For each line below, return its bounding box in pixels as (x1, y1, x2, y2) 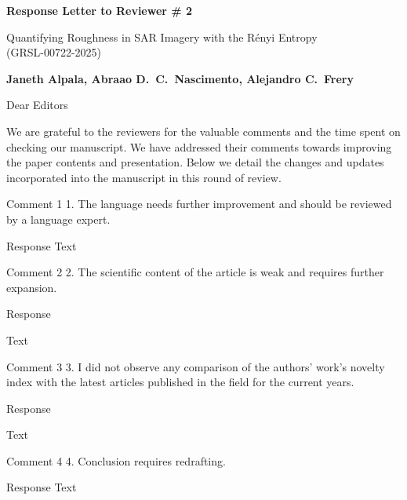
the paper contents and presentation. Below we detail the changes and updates (6, 154, 384, 170)
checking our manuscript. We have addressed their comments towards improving (6, 138, 392, 155)
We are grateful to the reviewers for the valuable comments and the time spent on (6, 122, 401, 139)
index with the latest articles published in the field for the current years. (6, 374, 354, 390)
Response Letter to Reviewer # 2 (6, 2, 193, 18)
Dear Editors (6, 97, 68, 113)
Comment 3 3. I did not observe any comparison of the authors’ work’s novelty (6, 358, 385, 374)
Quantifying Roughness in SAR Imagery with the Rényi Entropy (6, 28, 318, 45)
